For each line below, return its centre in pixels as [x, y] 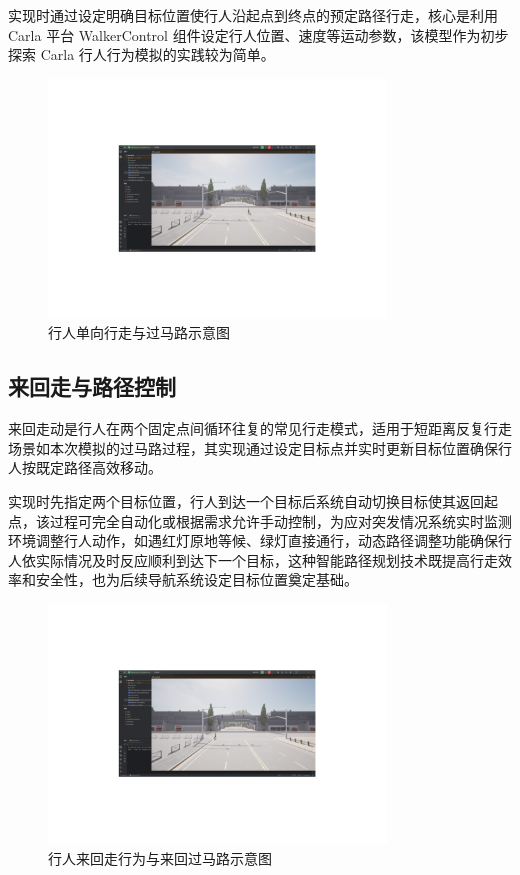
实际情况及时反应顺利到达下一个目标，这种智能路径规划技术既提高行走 [266, 559]
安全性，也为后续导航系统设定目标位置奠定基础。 [196, 579]
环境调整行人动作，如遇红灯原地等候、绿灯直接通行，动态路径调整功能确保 [253, 540]
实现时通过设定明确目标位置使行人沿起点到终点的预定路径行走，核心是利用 [253, 15]
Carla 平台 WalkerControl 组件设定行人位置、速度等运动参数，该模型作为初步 [258, 34]
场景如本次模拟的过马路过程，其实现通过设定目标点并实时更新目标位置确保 [253, 447]
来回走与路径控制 [92, 386]
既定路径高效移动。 [98, 467]
